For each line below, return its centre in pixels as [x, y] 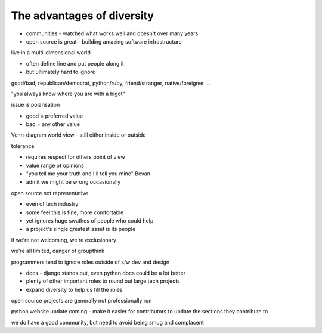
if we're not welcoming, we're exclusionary [64, 240]
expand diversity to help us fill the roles [74, 289]
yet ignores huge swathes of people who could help [90, 220]
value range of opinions [55, 165]
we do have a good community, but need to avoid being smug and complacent [107, 322]
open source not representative [50, 193]
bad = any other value [53, 124]
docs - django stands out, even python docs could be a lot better [106, 273]
